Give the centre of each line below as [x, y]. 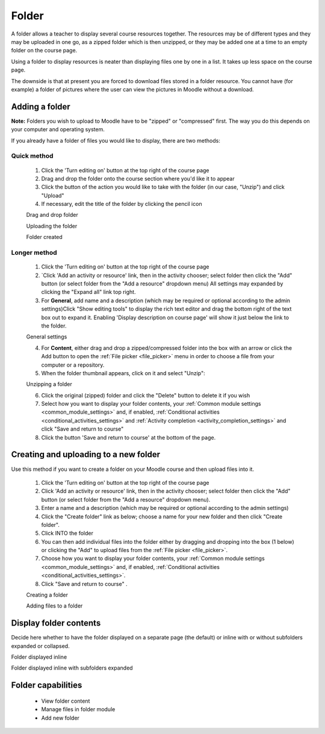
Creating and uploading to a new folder [86, 455]
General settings [47, 337]
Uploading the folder [52, 226]
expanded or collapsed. [40, 646]
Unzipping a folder [49, 384]
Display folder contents [56, 623]
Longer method [34, 253]
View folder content [66, 701]
